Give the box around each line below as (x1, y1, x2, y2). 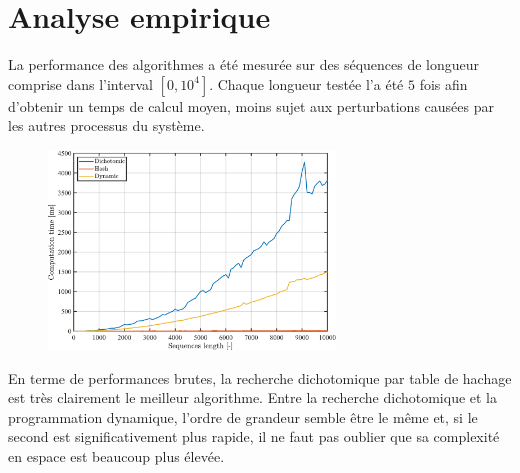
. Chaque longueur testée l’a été (209, 73, 404, 94)
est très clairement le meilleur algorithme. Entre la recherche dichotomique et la (8, 387, 498, 408)
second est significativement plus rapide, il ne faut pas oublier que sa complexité (8, 426, 500, 447)
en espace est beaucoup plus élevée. (8, 446, 225, 467)
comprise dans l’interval (8, 73, 153, 94)
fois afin (419, 73, 468, 94)
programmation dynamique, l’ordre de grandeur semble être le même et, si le (8, 406, 478, 427)
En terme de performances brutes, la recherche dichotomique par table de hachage (8, 367, 512, 388)
